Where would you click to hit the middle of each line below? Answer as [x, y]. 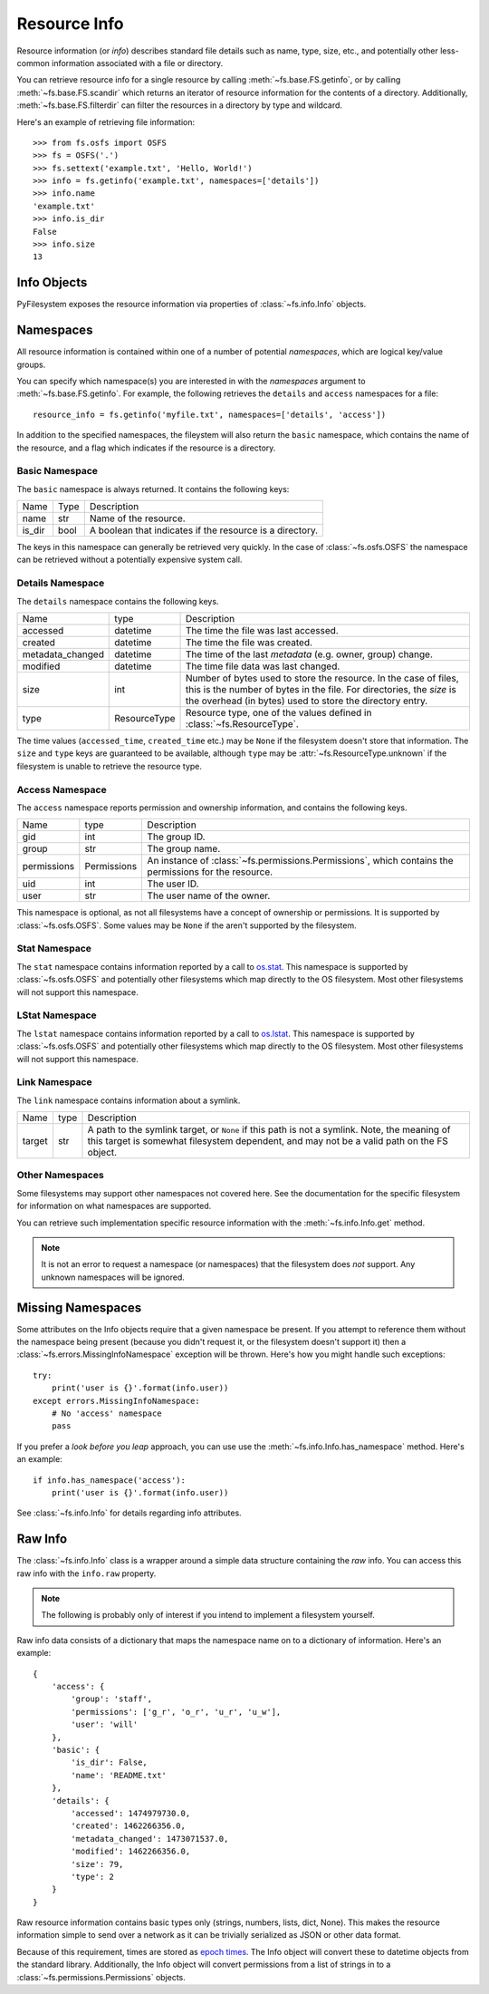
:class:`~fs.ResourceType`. [242, 724]
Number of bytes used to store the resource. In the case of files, [322, 678]
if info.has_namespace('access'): [109, 1480]
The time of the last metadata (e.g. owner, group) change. [309, 654]
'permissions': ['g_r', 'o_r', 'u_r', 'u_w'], [176, 1712]
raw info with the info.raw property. [86, 1573]
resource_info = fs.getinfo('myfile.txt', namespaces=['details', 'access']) [210, 414]
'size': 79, [97, 1864]
